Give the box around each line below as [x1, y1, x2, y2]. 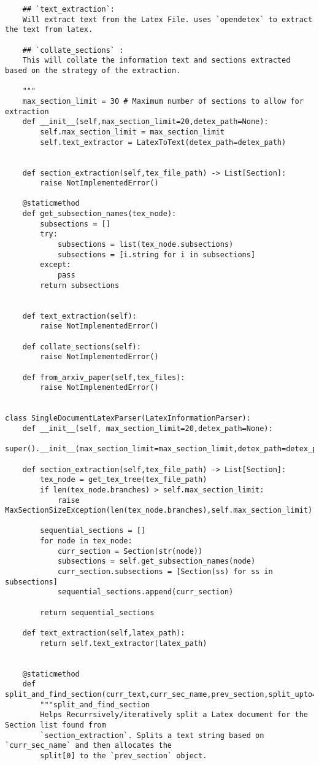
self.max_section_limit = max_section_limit [40, 127, 225, 136]
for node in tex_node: [40, 537, 133, 546]
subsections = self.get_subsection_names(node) [57, 557, 256, 566]
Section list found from [5, 720, 106, 729]
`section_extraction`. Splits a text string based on [40, 731, 264, 740]
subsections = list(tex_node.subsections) [57, 240, 234, 249]
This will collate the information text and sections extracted [22, 56, 291, 65]
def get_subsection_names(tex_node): [22, 209, 177, 219]
